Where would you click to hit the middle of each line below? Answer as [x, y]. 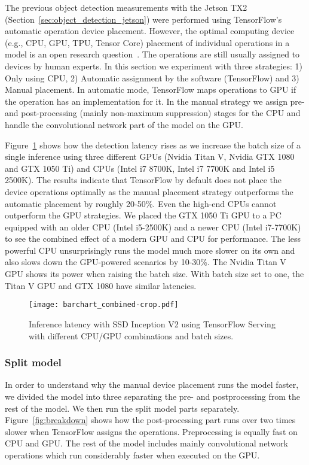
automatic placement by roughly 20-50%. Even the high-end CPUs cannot [141, 203]
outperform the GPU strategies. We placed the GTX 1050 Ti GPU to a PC [143, 215]
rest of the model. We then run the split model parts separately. [122, 408]
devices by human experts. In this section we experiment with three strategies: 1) [154, 66]
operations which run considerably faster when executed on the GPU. [132, 455]
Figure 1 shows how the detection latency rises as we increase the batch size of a [153, 145]
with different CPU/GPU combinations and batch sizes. [131, 335]
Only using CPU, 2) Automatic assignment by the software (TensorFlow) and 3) [152, 77]
